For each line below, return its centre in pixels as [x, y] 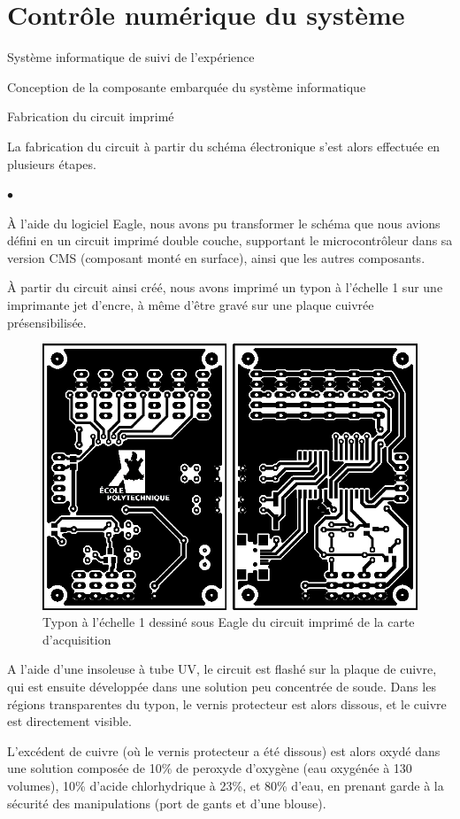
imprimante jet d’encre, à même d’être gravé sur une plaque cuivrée [191, 305]
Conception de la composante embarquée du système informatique [187, 86]
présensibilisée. [47, 322]
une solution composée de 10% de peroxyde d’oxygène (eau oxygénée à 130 [210, 768]
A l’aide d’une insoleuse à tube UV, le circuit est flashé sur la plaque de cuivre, [222, 669]
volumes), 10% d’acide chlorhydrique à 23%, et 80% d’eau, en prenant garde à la [226, 785]
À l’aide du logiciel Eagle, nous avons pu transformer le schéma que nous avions [224, 223]
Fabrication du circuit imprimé [91, 116]
